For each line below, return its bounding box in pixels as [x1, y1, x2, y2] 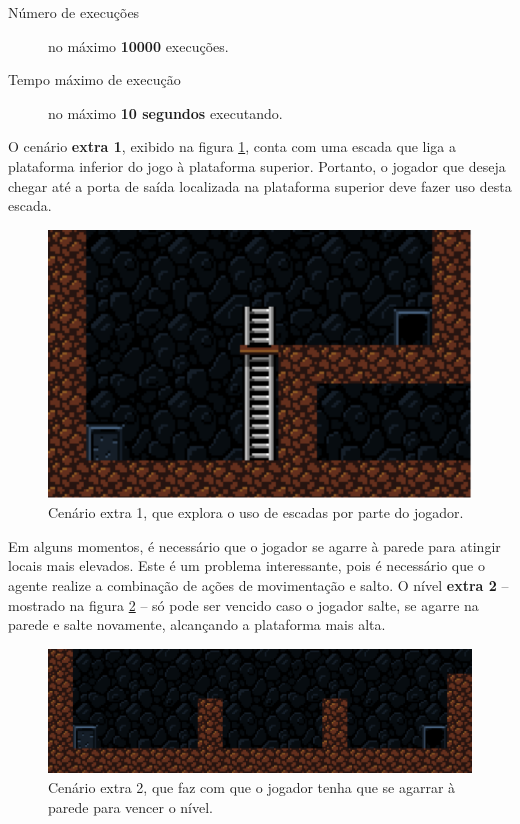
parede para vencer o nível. [48, 796, 214, 817]
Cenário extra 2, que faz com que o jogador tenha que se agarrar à [48, 777, 456, 798]
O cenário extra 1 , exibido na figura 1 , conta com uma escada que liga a [8, 136, 456, 157]
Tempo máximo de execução [8, 69, 181, 90]
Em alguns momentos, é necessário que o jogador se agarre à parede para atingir [8, 535, 501, 556]
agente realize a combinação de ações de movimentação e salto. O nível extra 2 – [8, 574, 509, 595]
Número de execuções [8, 2, 140, 22]
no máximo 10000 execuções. [48, 35, 229, 56]
